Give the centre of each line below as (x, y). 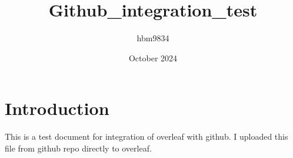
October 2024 (153, 57)
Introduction (57, 108)
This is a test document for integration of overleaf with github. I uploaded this (146, 136)
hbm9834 (153, 38)
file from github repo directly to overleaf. (78, 148)
